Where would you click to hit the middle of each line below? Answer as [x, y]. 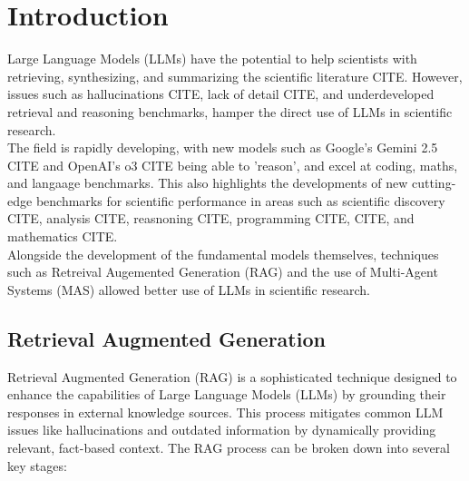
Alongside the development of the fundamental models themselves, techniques [223, 254]
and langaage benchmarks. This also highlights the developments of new [208, 183]
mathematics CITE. [63, 236]
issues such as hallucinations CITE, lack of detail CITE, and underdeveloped [221, 94]
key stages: [37, 465]
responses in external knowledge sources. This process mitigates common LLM [225, 412]
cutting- [434, 183]
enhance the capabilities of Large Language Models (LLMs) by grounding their [227, 394]
